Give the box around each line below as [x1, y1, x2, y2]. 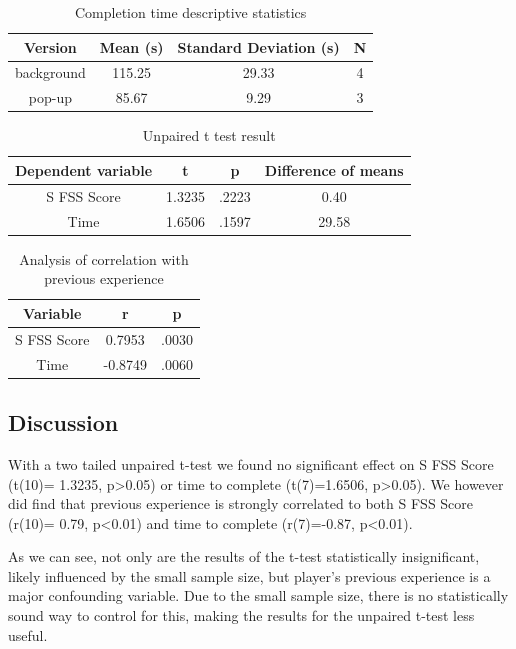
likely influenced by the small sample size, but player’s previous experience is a [8, 565, 491, 586]
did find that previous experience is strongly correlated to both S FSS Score [8, 493, 474, 514]
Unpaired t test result [142, 125, 276, 146]
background [15, 62, 86, 83]
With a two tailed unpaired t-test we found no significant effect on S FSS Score [8, 453, 494, 474]
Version [24, 36, 77, 57]
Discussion [8, 407, 119, 438]
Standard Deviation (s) [177, 36, 340, 57]
